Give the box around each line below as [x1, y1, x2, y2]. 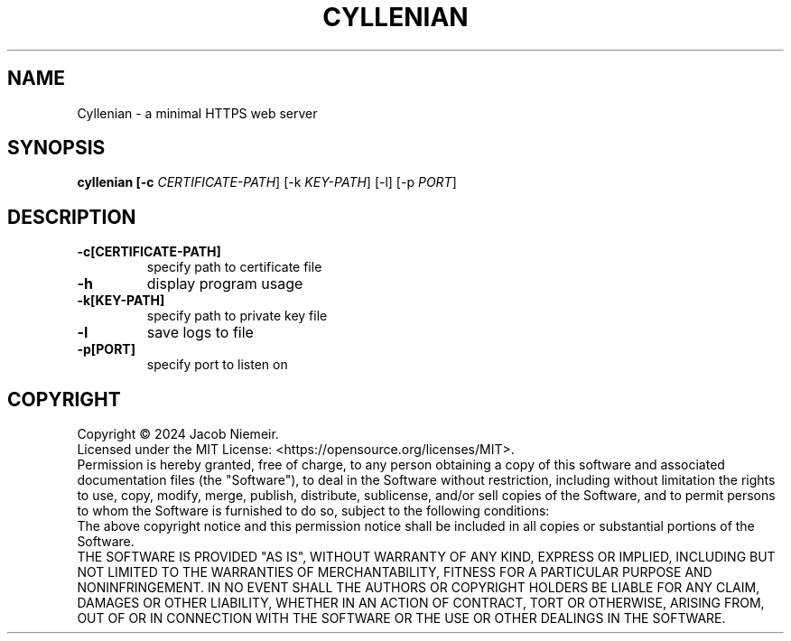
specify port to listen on [146, 357, 288, 373]
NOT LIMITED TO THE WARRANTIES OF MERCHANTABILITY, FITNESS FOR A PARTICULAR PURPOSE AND [77, 564, 712, 581]
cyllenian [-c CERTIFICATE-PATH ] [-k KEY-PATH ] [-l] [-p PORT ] [77, 174, 457, 190]
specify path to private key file [146, 308, 328, 324]
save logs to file [146, 323, 254, 342]
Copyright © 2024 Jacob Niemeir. [77, 426, 279, 442]
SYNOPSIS [7, 136, 106, 160]
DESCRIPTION [7, 205, 136, 228]
